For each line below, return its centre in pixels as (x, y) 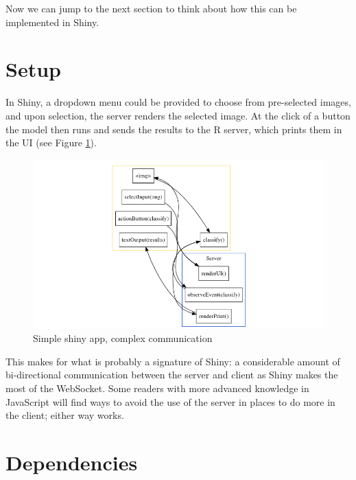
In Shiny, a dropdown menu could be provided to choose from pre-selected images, (178, 102)
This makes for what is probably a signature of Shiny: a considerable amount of (173, 361)
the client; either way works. (65, 415)
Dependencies (72, 462)
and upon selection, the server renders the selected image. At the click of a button (178, 115)
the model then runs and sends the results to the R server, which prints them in (174, 129)
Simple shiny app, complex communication (123, 338)
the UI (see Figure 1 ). (51, 142)
